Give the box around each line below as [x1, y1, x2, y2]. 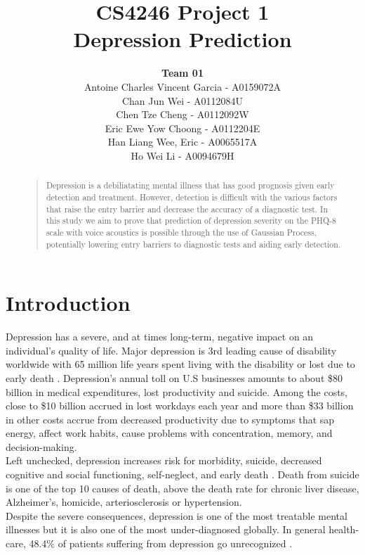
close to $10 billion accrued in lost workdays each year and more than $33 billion [6, 398, 354, 413]
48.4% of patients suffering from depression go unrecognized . [29, 536, 293, 551]
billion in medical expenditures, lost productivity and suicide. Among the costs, [6, 384, 348, 399]
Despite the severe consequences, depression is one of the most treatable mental [6, 508, 347, 523]
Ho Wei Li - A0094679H [131, 148, 234, 162]
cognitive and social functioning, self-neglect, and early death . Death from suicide [6, 467, 359, 482]
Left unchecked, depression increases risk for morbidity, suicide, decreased [6, 453, 322, 468]
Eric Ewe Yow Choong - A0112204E [105, 120, 260, 135]
